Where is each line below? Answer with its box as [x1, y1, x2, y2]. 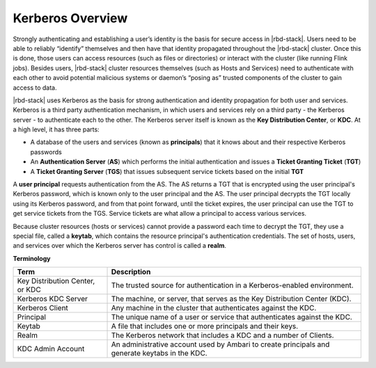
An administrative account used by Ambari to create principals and [111, 339, 330, 349]
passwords [30, 147, 62, 156]
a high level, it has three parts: [13, 125, 100, 134]
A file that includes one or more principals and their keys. [111, 321, 299, 331]
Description [111, 267, 151, 277]
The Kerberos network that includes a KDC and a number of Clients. [111, 330, 334, 340]
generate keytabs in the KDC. [111, 349, 208, 358]
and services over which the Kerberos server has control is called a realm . [13, 241, 226, 250]
